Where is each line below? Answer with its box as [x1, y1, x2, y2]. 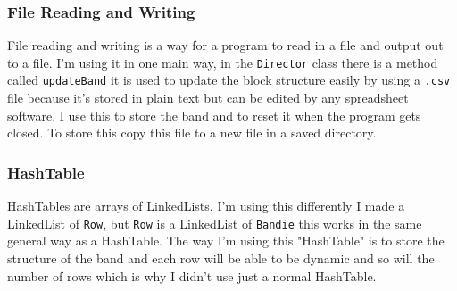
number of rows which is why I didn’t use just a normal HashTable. [7, 266, 377, 285]
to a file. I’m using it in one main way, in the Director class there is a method [7, 53, 438, 71]
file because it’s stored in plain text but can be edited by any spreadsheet [7, 88, 409, 107]
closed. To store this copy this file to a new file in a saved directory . [7, 123, 377, 142]
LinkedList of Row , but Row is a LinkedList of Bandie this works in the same [7, 213, 422, 232]
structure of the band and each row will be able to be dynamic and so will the [7, 248, 435, 267]
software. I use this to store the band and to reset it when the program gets [7, 105, 421, 124]
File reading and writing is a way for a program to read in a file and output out [7, 36, 444, 54]
